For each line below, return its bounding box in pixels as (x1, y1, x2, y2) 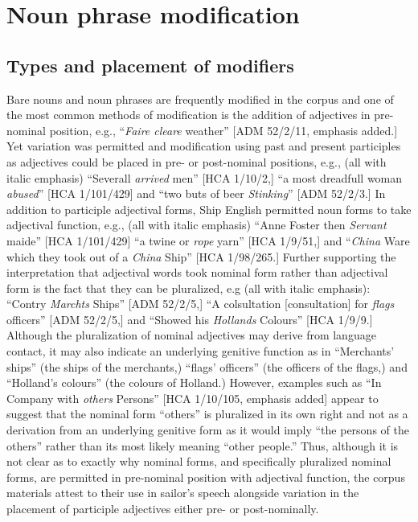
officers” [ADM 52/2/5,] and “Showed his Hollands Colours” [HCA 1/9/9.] (6, 310, 373, 327)
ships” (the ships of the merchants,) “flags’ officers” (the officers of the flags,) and (6, 358, 408, 375)
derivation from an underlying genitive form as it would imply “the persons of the (6, 421, 409, 438)
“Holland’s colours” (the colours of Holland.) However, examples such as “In (6, 374, 382, 391)
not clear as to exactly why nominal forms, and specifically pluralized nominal (6, 453, 391, 470)
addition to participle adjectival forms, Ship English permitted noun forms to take (6, 200, 412, 217)
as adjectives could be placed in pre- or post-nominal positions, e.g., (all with (6, 153, 387, 170)
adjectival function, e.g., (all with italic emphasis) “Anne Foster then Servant (6, 216, 387, 233)
